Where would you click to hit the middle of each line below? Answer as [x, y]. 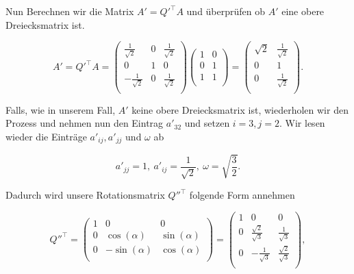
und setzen [207, 123]
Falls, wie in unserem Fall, [61, 109]
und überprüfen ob [226, 11]
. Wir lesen [302, 123]
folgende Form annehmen [242, 195]
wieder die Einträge [46, 136]
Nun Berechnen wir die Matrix [70, 11]
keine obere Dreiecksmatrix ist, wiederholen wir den [240, 109]
